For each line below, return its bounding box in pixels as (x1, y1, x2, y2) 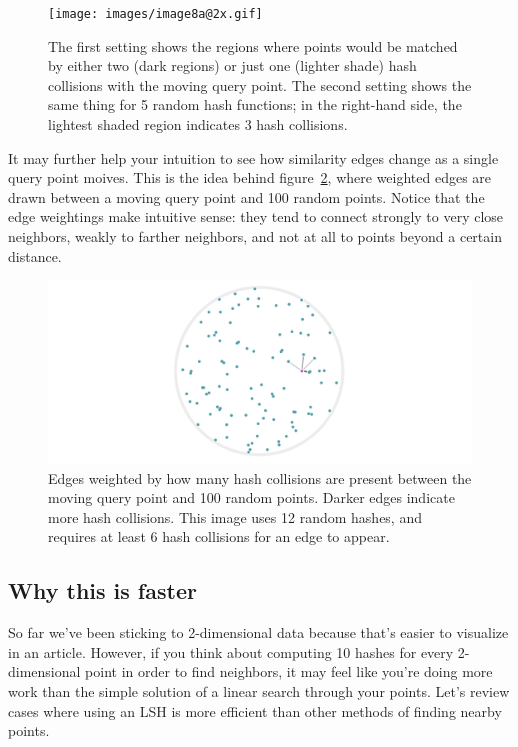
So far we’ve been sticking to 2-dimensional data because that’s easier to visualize (8, 622, 509, 643)
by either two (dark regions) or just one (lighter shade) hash (48, 55, 417, 76)
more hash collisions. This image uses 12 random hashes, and (48, 506, 422, 527)
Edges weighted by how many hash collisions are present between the (48, 467, 472, 488)
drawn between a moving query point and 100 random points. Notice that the (8, 186, 485, 207)
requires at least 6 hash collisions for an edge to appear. (48, 526, 390, 547)
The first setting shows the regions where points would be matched (48, 35, 458, 56)
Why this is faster (8, 575, 197, 606)
